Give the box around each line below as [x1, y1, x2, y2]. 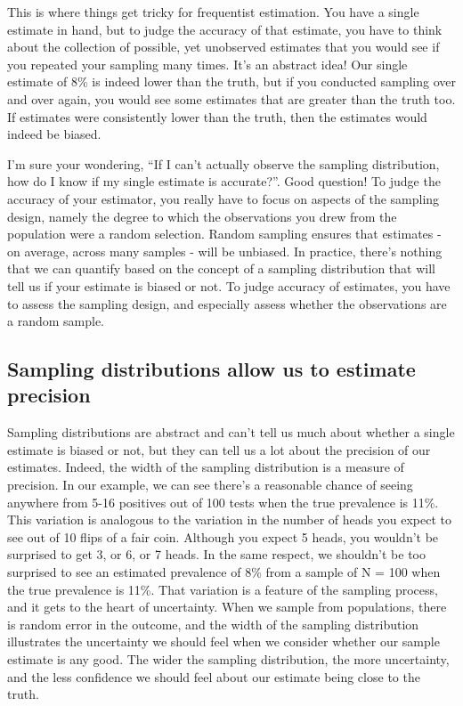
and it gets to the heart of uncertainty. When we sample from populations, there [7, 597, 447, 616]
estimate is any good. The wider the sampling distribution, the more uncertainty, [7, 650, 450, 668]
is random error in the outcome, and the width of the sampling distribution [7, 614, 419, 633]
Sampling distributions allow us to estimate [7, 355, 416, 383]
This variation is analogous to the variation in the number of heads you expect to [7, 510, 451, 529]
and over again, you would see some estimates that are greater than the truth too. [7, 89, 456, 108]
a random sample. [7, 312, 105, 330]
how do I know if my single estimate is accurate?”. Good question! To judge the [7, 172, 441, 191]
